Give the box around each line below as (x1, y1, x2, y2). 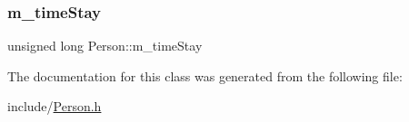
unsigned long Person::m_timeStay (7, 36, 203, 55)
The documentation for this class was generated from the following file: (7, 66, 403, 85)
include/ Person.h (7, 97, 102, 116)
